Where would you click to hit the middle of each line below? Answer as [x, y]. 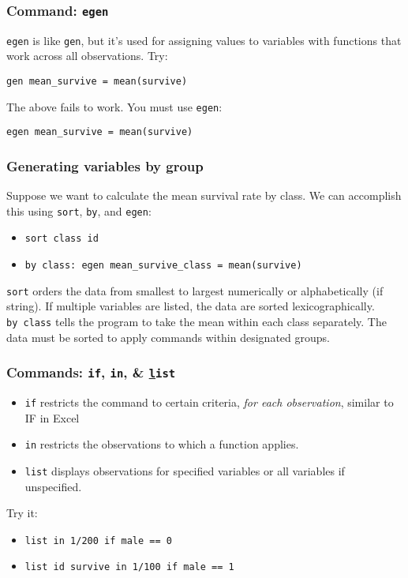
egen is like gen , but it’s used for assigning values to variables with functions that [204, 40]
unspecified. [53, 486]
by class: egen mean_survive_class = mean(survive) [163, 266]
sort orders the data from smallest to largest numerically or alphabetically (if [195, 290]
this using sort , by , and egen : [79, 210]
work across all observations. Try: [87, 56]
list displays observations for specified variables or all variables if [185, 470]
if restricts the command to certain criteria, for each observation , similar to [209, 402]
